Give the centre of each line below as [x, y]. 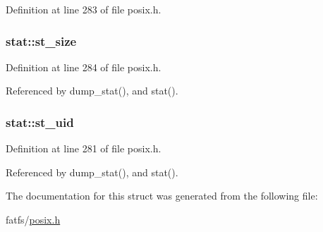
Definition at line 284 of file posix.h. [84, 67]
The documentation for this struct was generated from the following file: [162, 196]
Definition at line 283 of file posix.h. [84, 9]
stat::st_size [41, 41]
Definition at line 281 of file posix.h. [84, 148]
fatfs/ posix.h [33, 219]
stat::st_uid [40, 122]
